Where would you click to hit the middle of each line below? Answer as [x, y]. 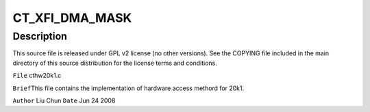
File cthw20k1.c [37, 76]
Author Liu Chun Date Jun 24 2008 [64, 100]
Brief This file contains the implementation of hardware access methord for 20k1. [128, 88]
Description [40, 36]
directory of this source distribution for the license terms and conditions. [115, 63]
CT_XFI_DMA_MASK [72, 18]
